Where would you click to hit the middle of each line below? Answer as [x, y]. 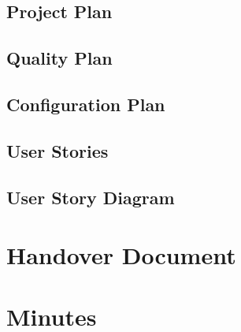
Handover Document [121, 255]
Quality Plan [59, 58]
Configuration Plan [86, 104]
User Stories [57, 150]
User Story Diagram [91, 197]
